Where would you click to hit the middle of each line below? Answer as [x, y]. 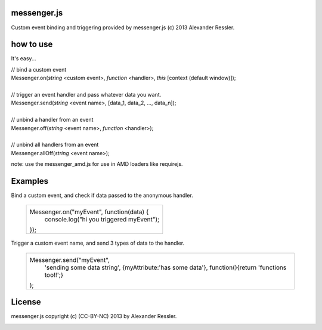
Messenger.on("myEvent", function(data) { [89, 212]
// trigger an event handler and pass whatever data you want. [86, 94]
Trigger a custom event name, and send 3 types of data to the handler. [98, 243]
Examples [30, 181]
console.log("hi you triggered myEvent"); [102, 220]
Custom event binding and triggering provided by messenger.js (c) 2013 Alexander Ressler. [123, 27]
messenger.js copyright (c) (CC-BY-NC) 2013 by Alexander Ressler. [94, 316]
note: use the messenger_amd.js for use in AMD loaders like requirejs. [97, 164]
